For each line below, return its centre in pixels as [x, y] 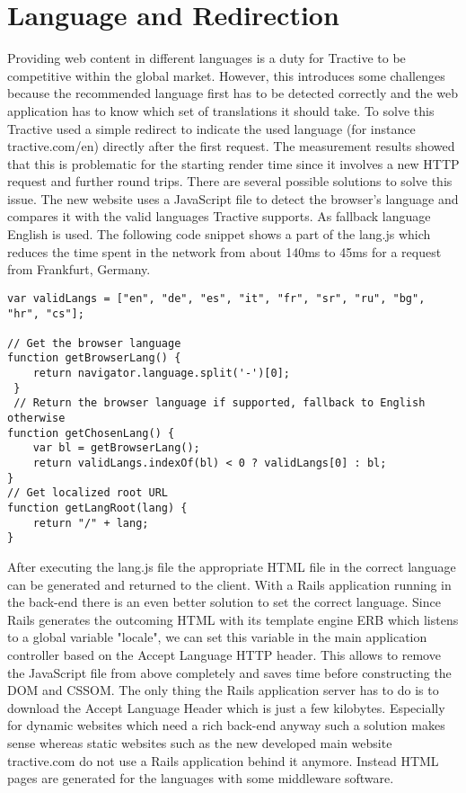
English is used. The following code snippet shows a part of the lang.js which [219, 234]
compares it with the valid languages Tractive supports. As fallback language [219, 216]
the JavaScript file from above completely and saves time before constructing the [229, 672]
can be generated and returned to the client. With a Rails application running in [229, 584]
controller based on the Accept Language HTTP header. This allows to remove [224, 654]
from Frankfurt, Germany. [79, 269]
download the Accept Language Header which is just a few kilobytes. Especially [226, 707]
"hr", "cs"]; [46, 313]
